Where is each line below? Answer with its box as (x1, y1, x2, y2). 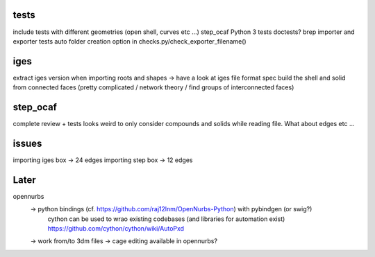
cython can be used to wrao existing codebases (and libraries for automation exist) (47, 215, 285, 223)
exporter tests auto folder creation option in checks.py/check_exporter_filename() (12, 37, 247, 45)
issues (12, 137, 42, 149)
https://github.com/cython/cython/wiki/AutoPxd (47, 224, 184, 233)
